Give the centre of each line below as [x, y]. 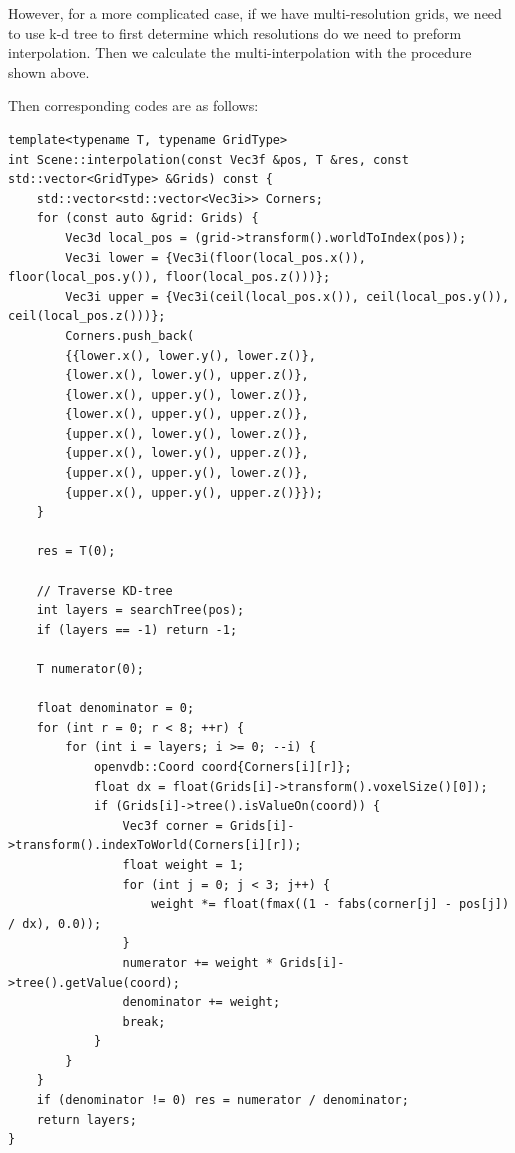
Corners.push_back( [130, 335]
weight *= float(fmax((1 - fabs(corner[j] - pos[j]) [330, 904]
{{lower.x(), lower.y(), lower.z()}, [190, 355]
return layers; [86, 1119]
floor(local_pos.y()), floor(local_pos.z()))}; [169, 277]
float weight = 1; [183, 864]
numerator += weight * [197, 962]
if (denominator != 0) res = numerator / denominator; [222, 1100]
